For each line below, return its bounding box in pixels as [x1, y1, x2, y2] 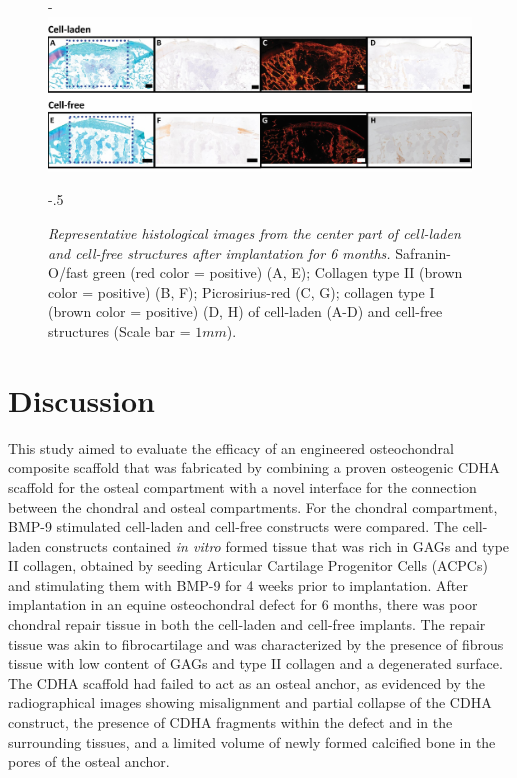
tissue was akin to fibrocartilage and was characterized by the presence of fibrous [8, 633, 504, 654]
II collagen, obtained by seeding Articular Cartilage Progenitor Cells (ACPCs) [8, 555, 488, 576]
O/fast [48, 262, 89, 283]
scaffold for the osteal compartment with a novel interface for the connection [8, 476, 477, 497]
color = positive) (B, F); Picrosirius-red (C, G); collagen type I [48, 281, 435, 302]
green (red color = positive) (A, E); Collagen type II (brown [92, 262, 463, 283]
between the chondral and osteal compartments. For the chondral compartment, [8, 496, 498, 517]
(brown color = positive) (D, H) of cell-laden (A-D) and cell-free [48, 301, 443, 322]
